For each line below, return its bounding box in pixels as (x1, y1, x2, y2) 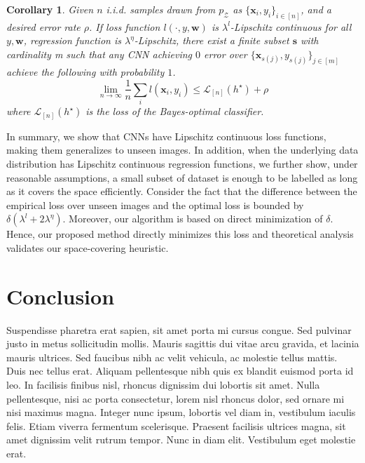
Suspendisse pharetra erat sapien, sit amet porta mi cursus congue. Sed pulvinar (6, 322, 352, 337)
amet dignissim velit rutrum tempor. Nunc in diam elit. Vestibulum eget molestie (6, 432, 356, 447)
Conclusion (6, 281, 115, 310)
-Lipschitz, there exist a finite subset (134, 33, 289, 48)
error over (204, 47, 247, 62)
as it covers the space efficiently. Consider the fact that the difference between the (6, 184, 357, 199)
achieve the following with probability (6, 64, 165, 79)
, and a (301, 2, 331, 16)
